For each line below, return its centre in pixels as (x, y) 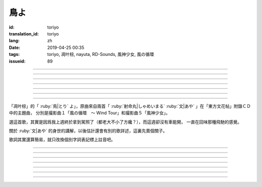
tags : (14, 54)
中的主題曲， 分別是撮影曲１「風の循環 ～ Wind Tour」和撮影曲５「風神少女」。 (90, 113)
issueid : (17, 61)
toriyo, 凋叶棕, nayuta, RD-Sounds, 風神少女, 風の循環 (101, 54)
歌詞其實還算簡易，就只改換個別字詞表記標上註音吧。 (62, 140)
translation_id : (24, 34)
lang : (14, 41)
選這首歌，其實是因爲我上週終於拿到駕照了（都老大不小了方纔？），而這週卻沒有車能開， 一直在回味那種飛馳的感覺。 (125, 122)
